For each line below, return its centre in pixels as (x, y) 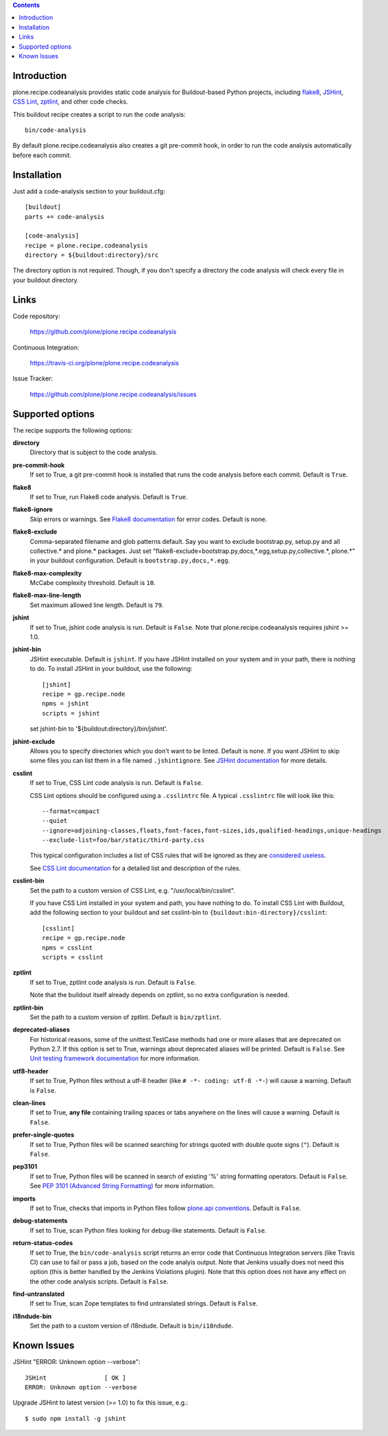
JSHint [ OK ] (76, 1378)
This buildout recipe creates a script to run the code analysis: (99, 114)
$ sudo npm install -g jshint (76, 1418)
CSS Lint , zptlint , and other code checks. (70, 102)
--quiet (55, 821)
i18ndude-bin (32, 1316)
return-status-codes (43, 1243)
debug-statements (40, 1221)
